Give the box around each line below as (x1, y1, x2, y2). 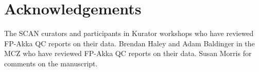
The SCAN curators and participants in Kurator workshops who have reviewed (4, 28, 254, 39)
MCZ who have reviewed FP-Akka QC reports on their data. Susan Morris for (4, 48, 252, 59)
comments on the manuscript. (4, 58, 98, 68)
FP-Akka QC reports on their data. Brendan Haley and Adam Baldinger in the (4, 38, 255, 48)
